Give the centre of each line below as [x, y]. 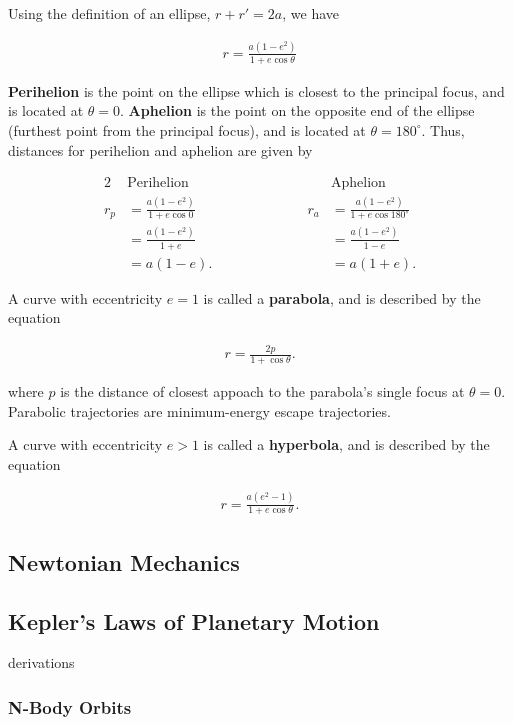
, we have [311, 13]
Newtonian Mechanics [124, 561]
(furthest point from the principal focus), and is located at [187, 129]
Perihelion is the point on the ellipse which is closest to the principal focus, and [256, 90]
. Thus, [443, 129]
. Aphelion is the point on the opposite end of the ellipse [297, 110]
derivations [41, 662]
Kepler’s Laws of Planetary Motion [194, 620]
